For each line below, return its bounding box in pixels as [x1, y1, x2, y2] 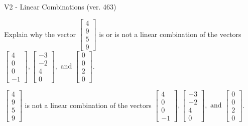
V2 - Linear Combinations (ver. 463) [4, 1, 116, 11]
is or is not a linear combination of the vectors [99, 28, 241, 39]
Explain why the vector [4, 28, 76, 39]
